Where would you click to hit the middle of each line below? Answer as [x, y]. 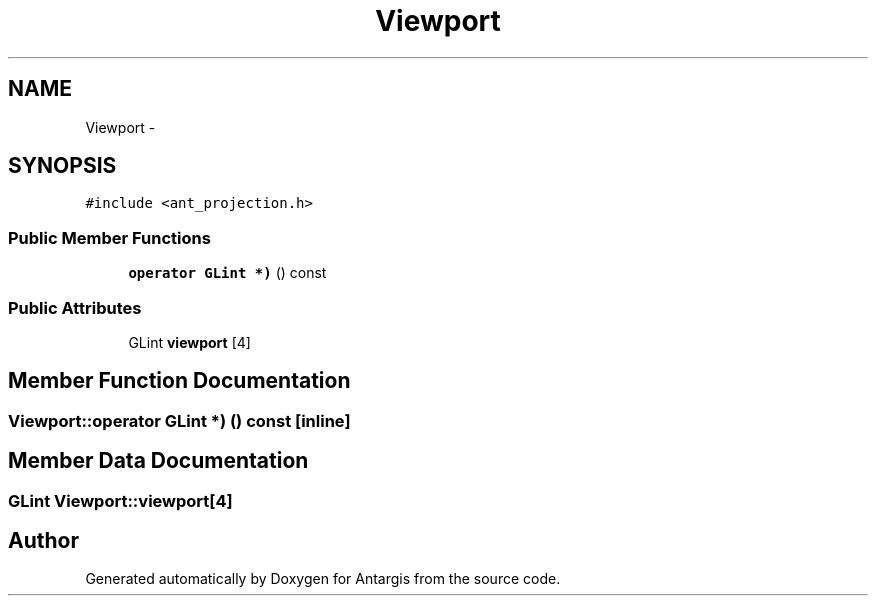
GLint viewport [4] [189, 342]
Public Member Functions [109, 237]
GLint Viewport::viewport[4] [120, 500]
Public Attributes [75, 307]
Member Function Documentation [179, 381]
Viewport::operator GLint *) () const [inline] [179, 420]
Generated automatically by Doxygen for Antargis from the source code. [323, 579]
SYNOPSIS [62, 166]
